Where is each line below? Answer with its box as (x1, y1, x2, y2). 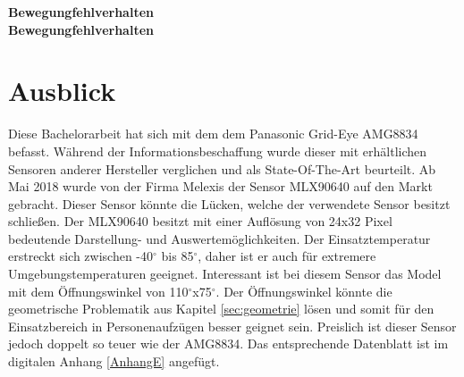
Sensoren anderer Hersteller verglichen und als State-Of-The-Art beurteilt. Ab (8, 159, 436, 178)
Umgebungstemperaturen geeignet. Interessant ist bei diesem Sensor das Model (8, 264, 442, 283)
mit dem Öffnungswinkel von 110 (8, 281, 189, 300)
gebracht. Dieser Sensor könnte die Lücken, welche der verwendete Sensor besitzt (8, 194, 451, 213)
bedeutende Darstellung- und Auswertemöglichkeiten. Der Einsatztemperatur (8, 229, 431, 247)
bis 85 (161, 247, 194, 265)
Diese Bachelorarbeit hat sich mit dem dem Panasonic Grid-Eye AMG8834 (8, 124, 418, 143)
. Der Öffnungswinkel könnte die (215, 281, 392, 300)
